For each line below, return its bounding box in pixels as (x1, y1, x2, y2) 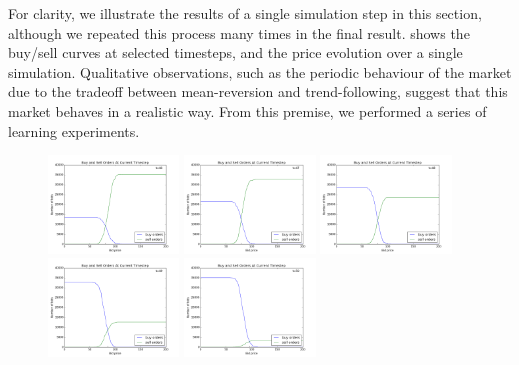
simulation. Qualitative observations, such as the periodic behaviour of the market (8, 61, 512, 82)
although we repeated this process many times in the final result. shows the (8, 22, 470, 43)
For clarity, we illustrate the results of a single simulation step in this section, (8, 3, 482, 23)
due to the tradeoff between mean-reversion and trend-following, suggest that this (8, 81, 508, 102)
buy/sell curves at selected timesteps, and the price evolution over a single (8, 42, 463, 63)
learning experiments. (8, 120, 140, 141)
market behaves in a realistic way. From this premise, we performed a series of (8, 100, 487, 121)
